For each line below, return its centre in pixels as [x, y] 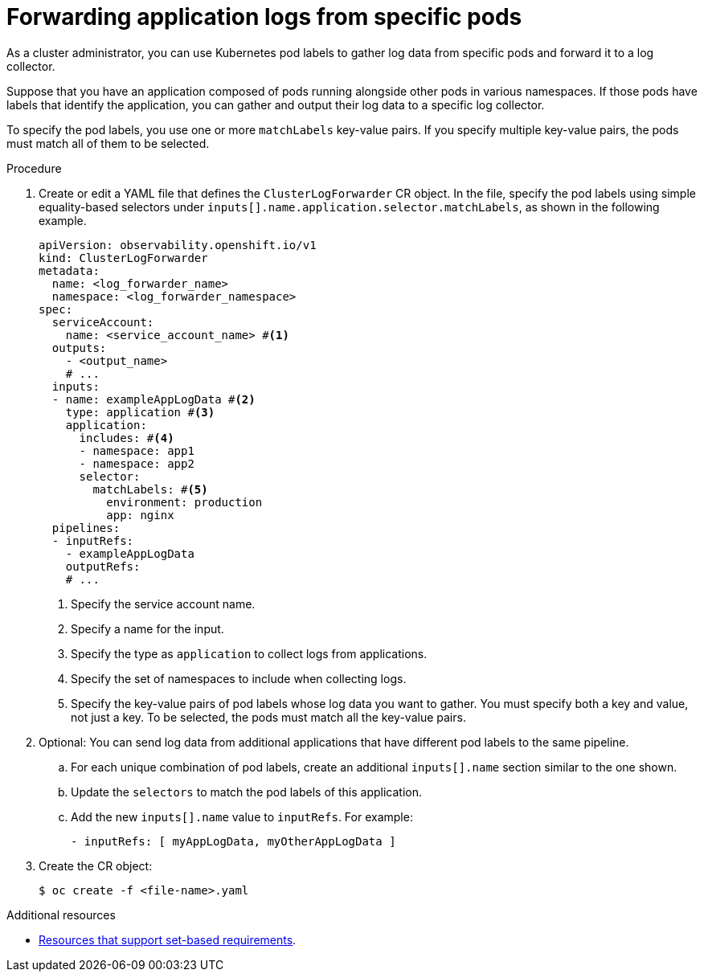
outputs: [79, 348]
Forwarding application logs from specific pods [264, 17]
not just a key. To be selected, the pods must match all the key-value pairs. [268, 717]
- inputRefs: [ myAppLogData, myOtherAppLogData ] [233, 841]
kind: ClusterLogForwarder [123, 258]
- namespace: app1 [137, 450]
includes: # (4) [127, 438]
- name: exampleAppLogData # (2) [153, 399]
